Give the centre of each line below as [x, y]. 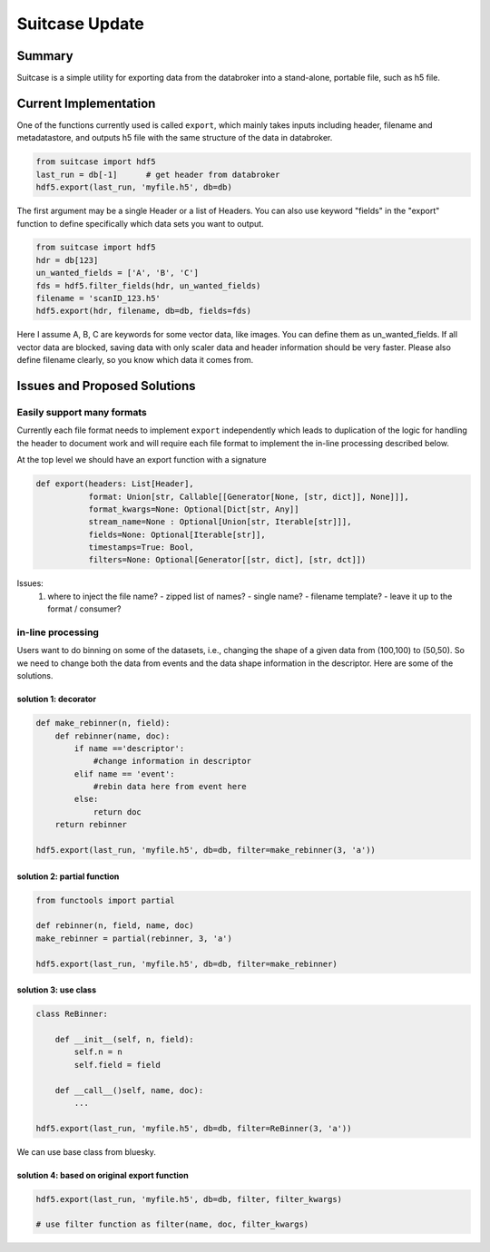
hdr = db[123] [67, 260]
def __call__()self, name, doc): [129, 1090]
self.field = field [117, 1065]
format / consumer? [84, 609]
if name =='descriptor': [129, 748]
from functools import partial [106, 900]
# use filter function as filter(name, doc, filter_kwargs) [172, 1224]
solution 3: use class [57, 990]
